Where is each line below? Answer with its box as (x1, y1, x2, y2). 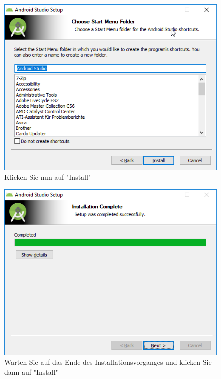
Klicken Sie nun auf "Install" (4, 172, 91, 182)
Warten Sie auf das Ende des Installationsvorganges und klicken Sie (4, 357, 212, 367)
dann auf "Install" (4, 366, 58, 377)
